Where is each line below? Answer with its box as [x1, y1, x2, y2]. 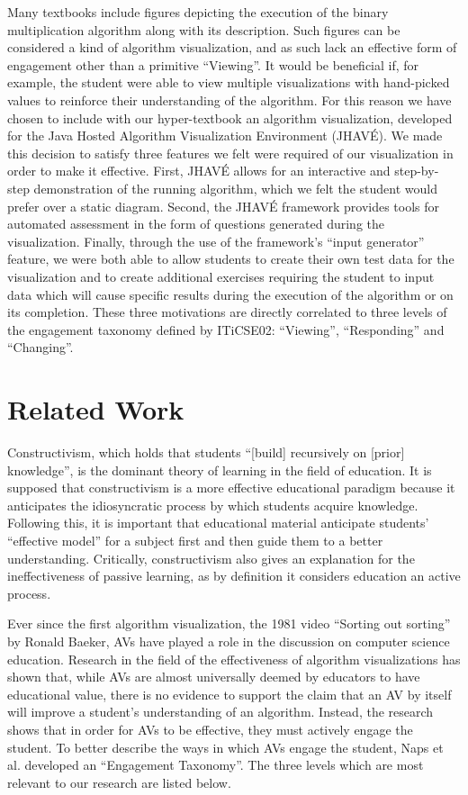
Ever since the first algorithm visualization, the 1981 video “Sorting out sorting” [7, 614, 451, 633]
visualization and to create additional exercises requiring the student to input [7, 267, 435, 285]
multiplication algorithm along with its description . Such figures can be [7, 20, 400, 39]
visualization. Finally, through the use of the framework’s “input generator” [7, 231, 425, 250]
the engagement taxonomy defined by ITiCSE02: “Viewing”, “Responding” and [7, 320, 445, 339]
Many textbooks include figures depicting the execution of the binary [7, 3, 389, 21]
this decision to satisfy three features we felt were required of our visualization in [7, 143, 454, 162]
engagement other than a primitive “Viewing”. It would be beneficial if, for [7, 55, 419, 74]
